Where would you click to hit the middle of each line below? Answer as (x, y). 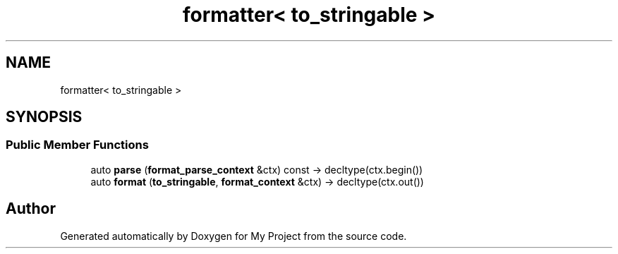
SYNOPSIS (44, 117)
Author (31, 209)
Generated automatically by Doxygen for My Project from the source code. (234, 236)
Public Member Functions (77, 145)
